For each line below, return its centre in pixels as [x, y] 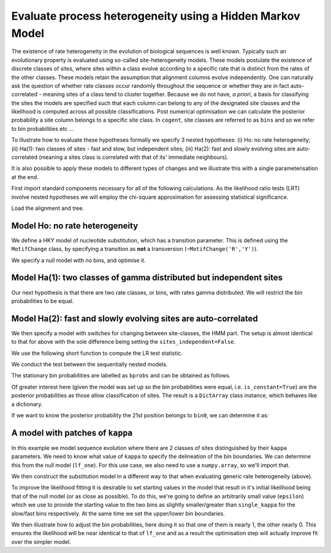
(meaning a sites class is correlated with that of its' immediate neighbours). [134, 157]
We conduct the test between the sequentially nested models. [89, 365]
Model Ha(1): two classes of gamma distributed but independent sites [147, 278]
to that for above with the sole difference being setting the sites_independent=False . [124, 342]
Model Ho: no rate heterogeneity [75, 226]
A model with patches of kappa [72, 433]
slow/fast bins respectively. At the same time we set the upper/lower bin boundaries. [118, 513]
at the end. [25, 177]
